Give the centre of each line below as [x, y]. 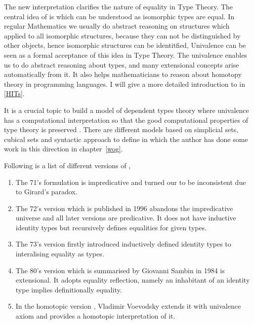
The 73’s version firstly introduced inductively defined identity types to [123, 244]
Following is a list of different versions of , [67, 165]
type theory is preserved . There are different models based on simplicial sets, [121, 129]
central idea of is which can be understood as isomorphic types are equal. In [119, 16]
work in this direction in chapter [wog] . [63, 149]
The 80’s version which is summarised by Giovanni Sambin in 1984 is [120, 270]
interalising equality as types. [60, 254]
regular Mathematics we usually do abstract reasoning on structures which [117, 26]
